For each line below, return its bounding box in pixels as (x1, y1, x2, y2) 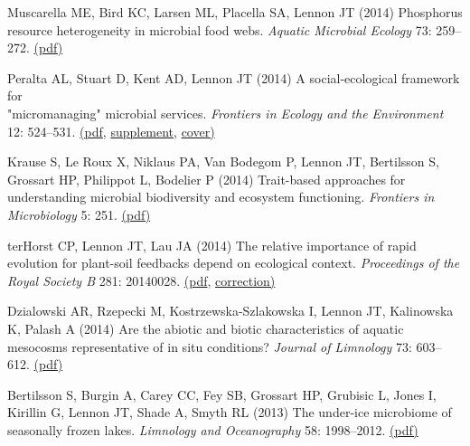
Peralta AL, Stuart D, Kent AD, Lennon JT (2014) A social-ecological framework (7, 68, 460, 87)
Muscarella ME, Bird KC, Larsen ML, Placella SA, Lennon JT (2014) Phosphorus (7, 3, 463, 21)
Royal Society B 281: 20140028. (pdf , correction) (7, 270, 276, 289)
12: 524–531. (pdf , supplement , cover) (7, 121, 215, 140)
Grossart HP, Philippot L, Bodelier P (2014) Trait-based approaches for (7, 169, 406, 188)
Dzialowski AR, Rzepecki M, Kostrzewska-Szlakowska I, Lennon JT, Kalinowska (7, 301, 454, 320)
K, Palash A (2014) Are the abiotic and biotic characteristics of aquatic (7, 318, 404, 337)
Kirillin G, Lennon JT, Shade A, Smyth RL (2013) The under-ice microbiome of (7, 403, 452, 422)
